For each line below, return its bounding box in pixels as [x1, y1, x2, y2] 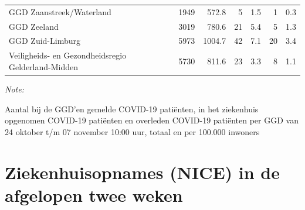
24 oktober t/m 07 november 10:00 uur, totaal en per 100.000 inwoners [5, 125, 260, 137]
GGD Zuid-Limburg [9, 35, 80, 47]
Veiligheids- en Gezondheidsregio [9, 49, 127, 61]
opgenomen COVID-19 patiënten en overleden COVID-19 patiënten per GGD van [5, 114, 299, 126]
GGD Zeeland [9, 20, 59, 32]
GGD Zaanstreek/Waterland [9, 5, 111, 18]
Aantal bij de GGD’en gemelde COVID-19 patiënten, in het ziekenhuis [5, 102, 259, 115]
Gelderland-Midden [9, 60, 79, 73]
